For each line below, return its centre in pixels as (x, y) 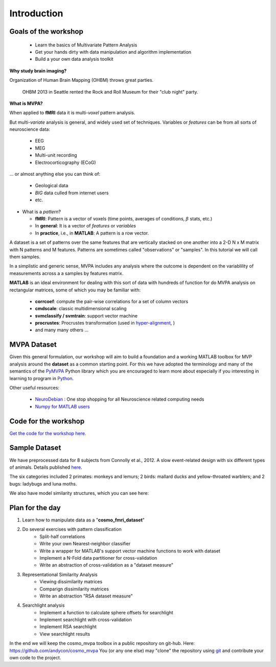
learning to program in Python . (42, 378)
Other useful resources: (34, 387)
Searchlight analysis (43, 605)
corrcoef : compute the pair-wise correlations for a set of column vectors (112, 301)
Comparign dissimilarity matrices (74, 589)
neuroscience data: (30, 129)
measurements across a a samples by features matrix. (66, 273)
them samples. (25, 257)
